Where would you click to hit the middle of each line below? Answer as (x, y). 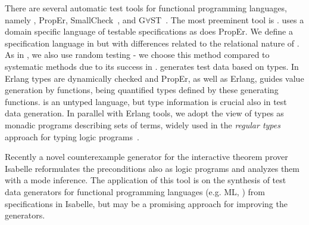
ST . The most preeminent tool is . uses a (227, 19)
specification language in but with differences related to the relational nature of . (152, 43)
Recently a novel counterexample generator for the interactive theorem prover (146, 157)
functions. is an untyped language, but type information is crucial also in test (146, 101)
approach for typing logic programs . (72, 136)
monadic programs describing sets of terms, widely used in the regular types (143, 124)
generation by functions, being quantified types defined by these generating (142, 90)
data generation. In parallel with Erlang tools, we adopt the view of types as (144, 113)
